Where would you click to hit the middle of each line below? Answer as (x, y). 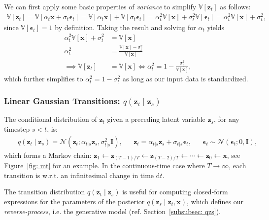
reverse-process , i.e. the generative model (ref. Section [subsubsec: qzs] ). (113, 211)
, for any (226, 119)
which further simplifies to (44, 79)
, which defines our (215, 201)
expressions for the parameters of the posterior (74, 201)
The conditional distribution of (50, 119)
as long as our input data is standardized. (185, 79)
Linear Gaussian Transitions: (62, 100)
